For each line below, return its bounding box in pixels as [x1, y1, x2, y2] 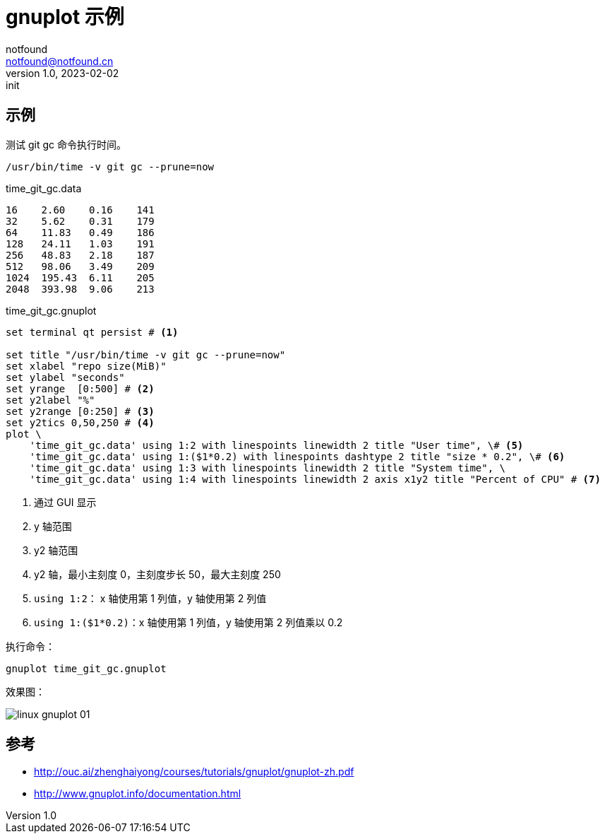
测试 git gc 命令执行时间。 [6, 138, 126, 151]
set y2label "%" [6, 394, 95, 406]
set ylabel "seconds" [6, 371, 125, 383]
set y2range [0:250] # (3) [6, 405, 155, 417]
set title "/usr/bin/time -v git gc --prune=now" [6, 348, 286, 360]
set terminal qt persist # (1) [6, 326, 179, 338]
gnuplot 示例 [6, 5, 124, 29]
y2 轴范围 [34, 544, 78, 556]
